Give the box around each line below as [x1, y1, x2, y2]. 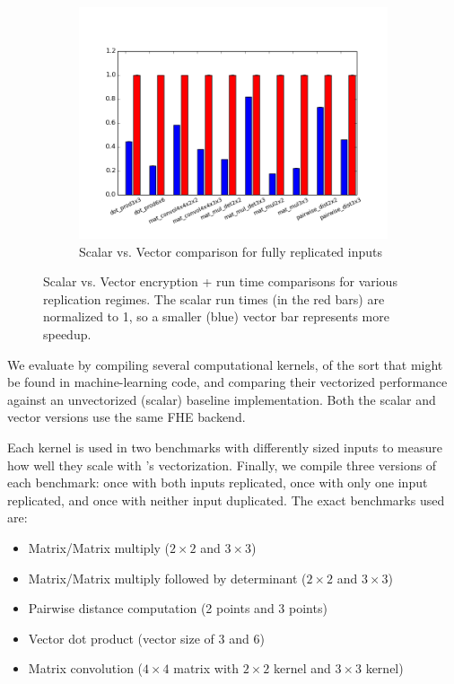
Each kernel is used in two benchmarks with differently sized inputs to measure [7, 437, 442, 456]
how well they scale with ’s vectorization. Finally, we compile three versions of [7, 455, 437, 474]
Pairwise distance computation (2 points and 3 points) [28, 599, 327, 618]
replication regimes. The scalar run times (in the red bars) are [43, 289, 385, 308]
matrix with [173, 659, 240, 678]
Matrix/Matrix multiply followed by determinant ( [28, 568, 307, 587]
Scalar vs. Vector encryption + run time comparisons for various [43, 272, 397, 291]
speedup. [43, 324, 92, 343]
